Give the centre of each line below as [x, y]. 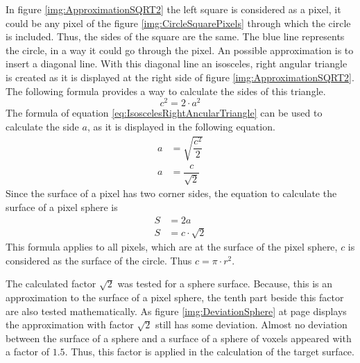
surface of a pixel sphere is [62, 207]
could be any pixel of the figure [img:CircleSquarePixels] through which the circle [178, 23]
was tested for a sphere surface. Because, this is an [225, 284]
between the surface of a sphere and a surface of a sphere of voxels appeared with [179, 338]
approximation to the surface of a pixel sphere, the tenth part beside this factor [175, 297]
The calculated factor [51, 284]
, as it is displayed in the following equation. [181, 126]
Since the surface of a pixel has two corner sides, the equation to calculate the [171, 193]
